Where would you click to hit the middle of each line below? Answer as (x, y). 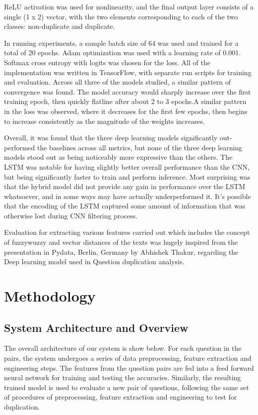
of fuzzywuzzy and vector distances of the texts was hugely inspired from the (121, 242)
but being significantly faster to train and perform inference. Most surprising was (127, 176)
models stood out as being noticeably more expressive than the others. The (118, 157)
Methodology (50, 296)
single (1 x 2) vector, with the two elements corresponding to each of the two (121, 16)
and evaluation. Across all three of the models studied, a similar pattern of (118, 82)
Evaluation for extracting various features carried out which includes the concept (127, 232)
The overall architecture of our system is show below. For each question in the (123, 348)
